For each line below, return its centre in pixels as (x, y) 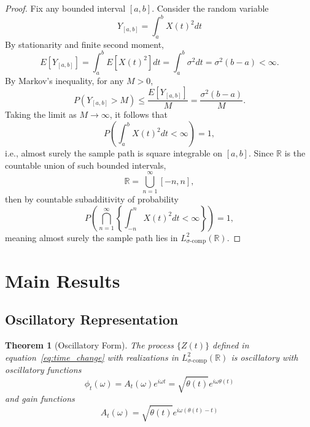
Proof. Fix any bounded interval (65, 8)
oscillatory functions (43, 369)
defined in (231, 344)
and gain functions (40, 398)
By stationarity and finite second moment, (84, 44)
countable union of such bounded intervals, (86, 165)
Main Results (63, 280)
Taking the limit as (41, 114)
